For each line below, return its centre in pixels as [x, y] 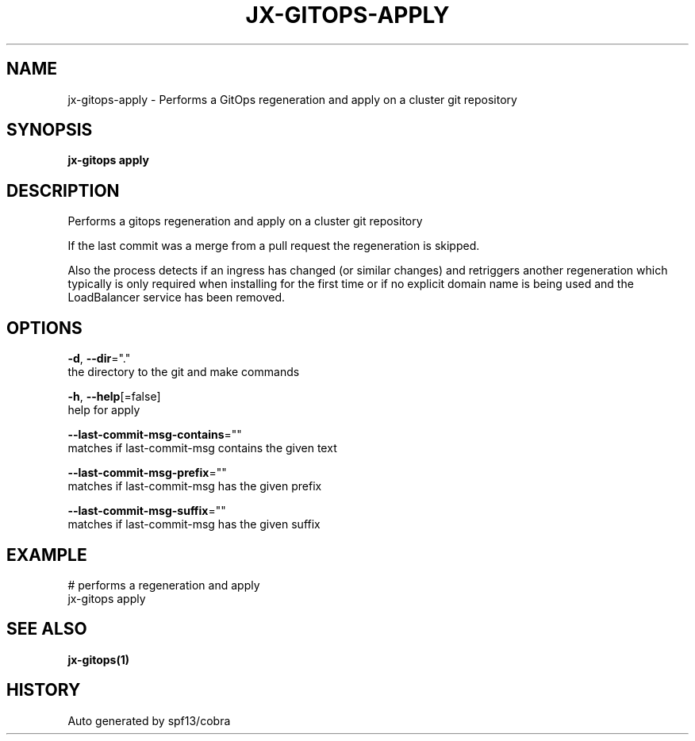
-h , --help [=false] [114, 397]
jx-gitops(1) [99, 659]
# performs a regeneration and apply [164, 585]
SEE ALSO [47, 629]
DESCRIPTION [63, 190]
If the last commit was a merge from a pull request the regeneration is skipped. [274, 246]
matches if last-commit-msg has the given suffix [194, 524]
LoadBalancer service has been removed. [177, 298]
